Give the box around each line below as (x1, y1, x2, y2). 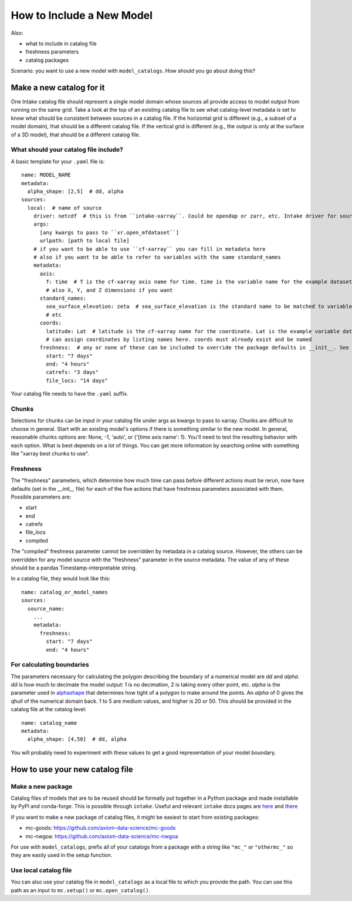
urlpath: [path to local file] (39, 237, 130, 244)
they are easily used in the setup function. (11, 852, 113, 859)
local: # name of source (27, 205, 102, 211)
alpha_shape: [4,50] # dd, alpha (27, 736, 127, 743)
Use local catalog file (11, 866, 72, 875)
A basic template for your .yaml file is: (11, 158, 105, 165)
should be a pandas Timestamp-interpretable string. (11, 564, 137, 571)
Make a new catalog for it (11, 82, 105, 92)
